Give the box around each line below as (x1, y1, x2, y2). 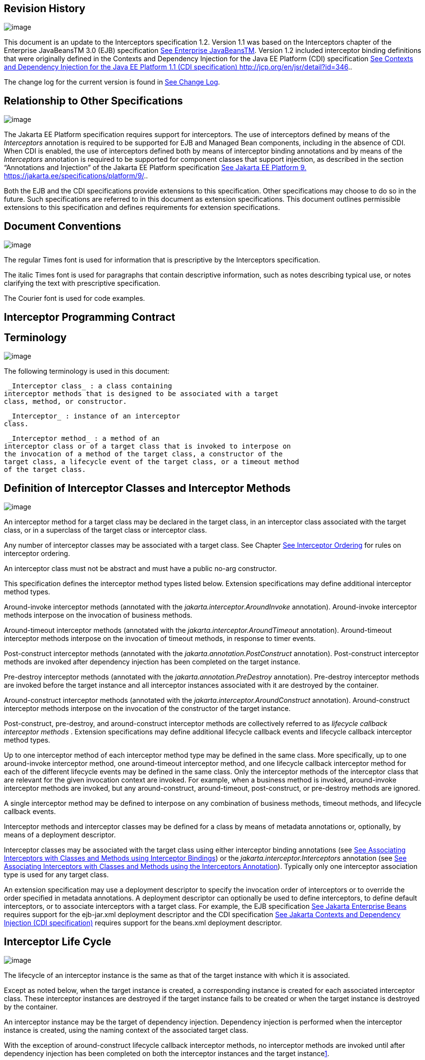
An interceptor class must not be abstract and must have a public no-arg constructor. (4, 564, 277, 573)
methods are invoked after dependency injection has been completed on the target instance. (4, 658, 301, 666)
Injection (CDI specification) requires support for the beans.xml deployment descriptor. (4, 919, 282, 927)
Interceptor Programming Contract (4, 311, 176, 323)
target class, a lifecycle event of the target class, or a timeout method (4, 458, 299, 466)
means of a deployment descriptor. (4, 831, 116, 839)
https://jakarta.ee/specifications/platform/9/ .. (4, 172, 148, 180)
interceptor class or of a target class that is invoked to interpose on (4, 442, 291, 451)
